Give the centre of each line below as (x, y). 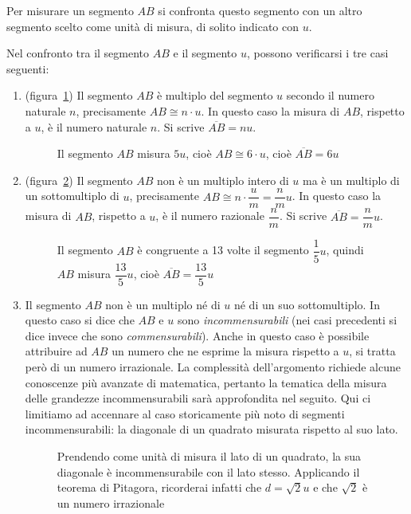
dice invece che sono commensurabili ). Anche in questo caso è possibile (197, 335)
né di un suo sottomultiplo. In (307, 304)
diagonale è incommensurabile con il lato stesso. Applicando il (208, 471)
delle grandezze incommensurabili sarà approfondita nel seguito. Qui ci (198, 398)
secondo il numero (330, 95)
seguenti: (28, 68)
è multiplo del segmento (215, 95)
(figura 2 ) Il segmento (79, 180)
